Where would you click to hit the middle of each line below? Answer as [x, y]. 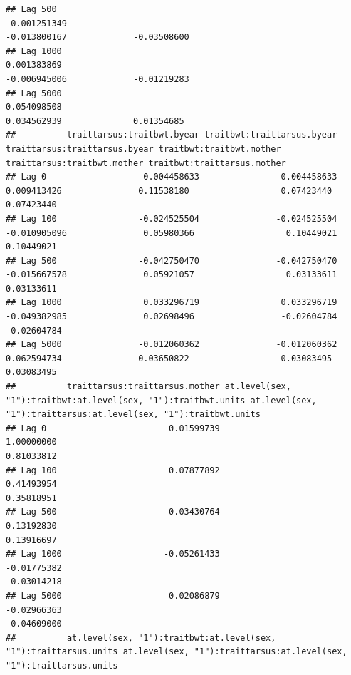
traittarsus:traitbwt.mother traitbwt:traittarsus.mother [146, 163]
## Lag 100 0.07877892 [113, 470]
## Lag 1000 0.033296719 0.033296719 [172, 303]
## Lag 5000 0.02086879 [113, 596]
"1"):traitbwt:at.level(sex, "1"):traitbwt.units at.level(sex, [161, 400]
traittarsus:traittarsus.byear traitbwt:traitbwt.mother [143, 149]
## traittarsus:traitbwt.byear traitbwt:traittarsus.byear [172, 135]
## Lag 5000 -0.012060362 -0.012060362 [172, 345]
